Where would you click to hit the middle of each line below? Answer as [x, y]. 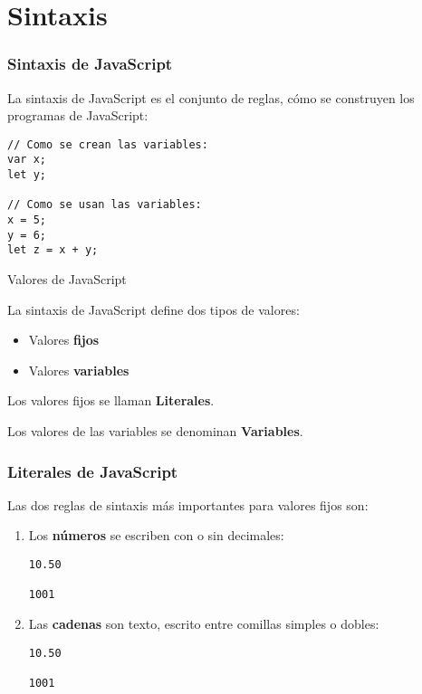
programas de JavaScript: [78, 115]
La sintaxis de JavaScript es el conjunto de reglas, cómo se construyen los [211, 97]
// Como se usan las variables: [105, 205]
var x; [27, 160]
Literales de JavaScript [93, 471]
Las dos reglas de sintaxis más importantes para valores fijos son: [188, 504]
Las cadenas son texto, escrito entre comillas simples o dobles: [204, 623]
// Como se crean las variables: [108, 144]
